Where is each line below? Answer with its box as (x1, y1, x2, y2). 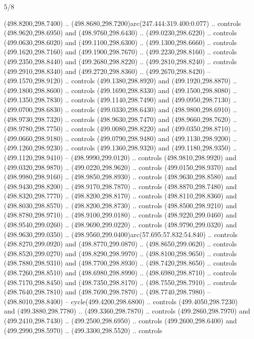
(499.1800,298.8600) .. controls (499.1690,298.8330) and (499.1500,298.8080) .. (4, 85, 237, 95)
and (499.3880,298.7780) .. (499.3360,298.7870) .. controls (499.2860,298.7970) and (4, 306, 250, 316)
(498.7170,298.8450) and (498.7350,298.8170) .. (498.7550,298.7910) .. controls (4, 277, 237, 287)
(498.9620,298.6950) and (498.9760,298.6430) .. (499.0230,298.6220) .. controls (4, 27, 237, 38)
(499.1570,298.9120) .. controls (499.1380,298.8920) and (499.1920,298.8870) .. (4, 75, 237, 86)
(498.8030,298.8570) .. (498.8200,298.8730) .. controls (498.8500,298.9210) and (4, 200, 237, 210)
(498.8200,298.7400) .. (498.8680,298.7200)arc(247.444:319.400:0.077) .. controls (4, 18, 241, 28)
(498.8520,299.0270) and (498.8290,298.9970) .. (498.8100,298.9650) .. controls (4, 248, 237, 258)
